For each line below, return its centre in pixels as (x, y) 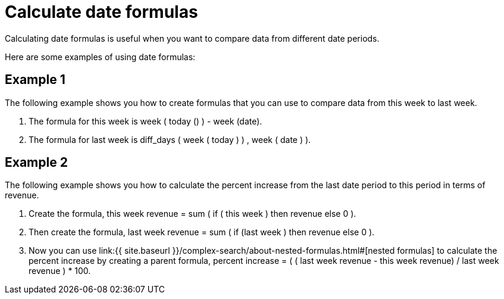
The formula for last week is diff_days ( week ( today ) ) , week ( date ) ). (170, 139)
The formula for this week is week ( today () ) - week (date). (145, 121)
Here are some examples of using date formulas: (100, 57)
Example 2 (36, 163)
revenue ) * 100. (60, 271)
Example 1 (35, 80)
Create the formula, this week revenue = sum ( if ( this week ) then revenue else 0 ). (192, 214)
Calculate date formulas (101, 12)
